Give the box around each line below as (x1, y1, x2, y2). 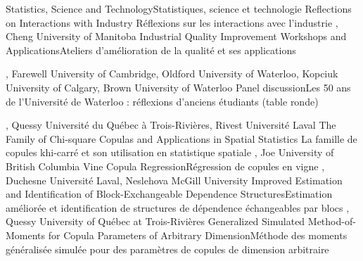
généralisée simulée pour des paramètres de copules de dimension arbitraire (6, 241, 329, 256)
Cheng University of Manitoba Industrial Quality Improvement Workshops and (6, 29, 347, 44)
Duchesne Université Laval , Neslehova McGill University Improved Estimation (6, 172, 343, 187)
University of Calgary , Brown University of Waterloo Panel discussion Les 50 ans (6, 79, 351, 94)
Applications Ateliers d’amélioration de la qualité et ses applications (6, 42, 296, 57)
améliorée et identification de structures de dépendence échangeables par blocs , (6, 200, 350, 215)
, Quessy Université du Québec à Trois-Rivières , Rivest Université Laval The (6, 117, 336, 132)
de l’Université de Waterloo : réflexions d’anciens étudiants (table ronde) (6, 94, 319, 108)
